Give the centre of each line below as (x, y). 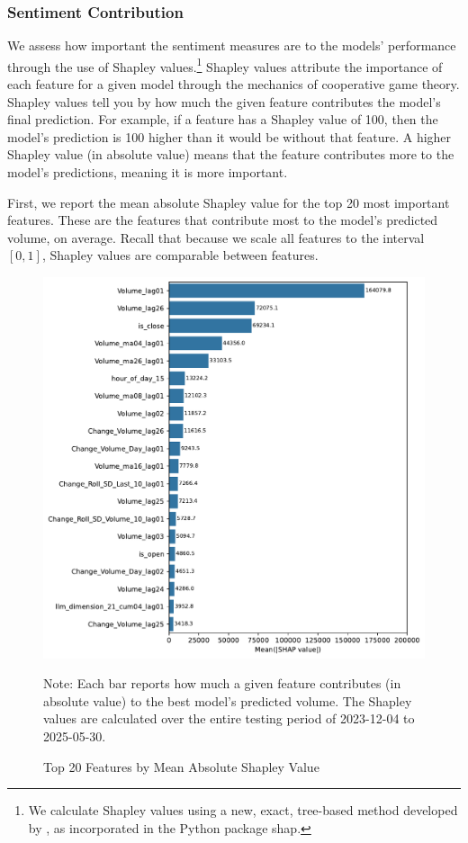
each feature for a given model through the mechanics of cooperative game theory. (234, 84)
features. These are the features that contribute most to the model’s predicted (223, 220)
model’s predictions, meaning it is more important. (148, 172)
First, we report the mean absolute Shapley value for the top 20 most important (229, 202)
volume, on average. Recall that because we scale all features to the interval (216, 237)
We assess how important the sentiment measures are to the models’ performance (232, 45)
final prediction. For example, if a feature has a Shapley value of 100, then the (223, 119)
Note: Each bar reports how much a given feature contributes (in (222, 683)
